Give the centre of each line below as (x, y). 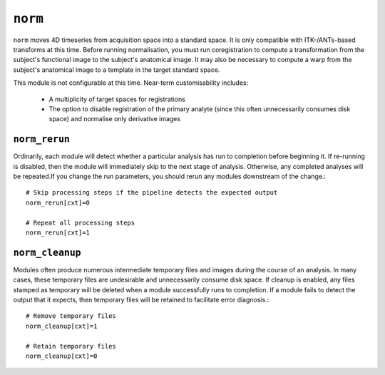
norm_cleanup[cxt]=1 (62, 326)
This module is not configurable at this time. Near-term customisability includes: (131, 83)
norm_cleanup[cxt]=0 (62, 356)
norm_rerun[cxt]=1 (58, 232)
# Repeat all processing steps (81, 222)
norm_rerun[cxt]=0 (58, 202)
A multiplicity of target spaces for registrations (117, 99)
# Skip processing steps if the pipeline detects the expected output (152, 193)
